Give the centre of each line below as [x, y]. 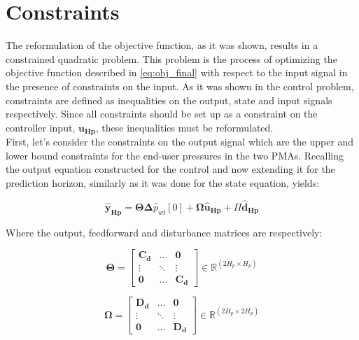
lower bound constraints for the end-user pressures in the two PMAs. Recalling [175, 155]
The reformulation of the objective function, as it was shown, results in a [162, 45]
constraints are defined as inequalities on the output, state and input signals [169, 100]
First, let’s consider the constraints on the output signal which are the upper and [180, 142]
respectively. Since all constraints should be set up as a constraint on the [162, 114]
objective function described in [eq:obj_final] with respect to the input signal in [177, 72]
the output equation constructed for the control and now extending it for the [170, 169]
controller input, [41, 127]
